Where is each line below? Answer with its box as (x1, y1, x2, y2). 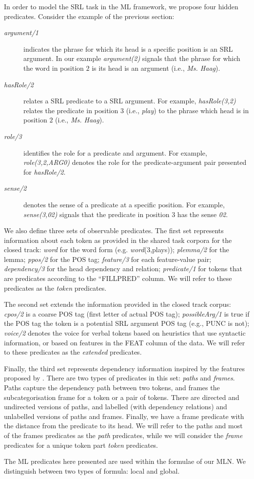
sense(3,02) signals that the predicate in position (23, 209, 170, 219)
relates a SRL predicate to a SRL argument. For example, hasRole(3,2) (23, 96, 236, 106)
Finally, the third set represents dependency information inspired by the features (4, 363, 245, 373)
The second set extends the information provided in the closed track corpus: (4, 299, 231, 309)
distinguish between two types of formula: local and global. (4, 465, 180, 476)
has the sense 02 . (177, 209, 228, 219)
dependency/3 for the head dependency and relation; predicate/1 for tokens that (4, 263, 242, 274)
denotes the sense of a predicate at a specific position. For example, (23, 199, 225, 209)
